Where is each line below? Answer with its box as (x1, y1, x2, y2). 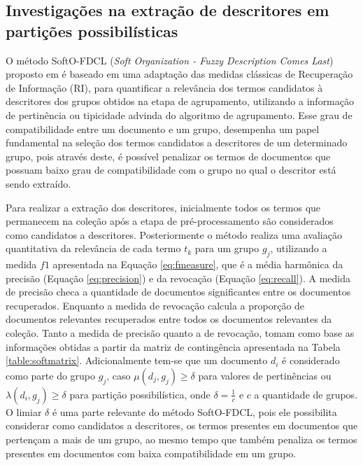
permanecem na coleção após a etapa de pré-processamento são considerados (6, 214, 334, 228)
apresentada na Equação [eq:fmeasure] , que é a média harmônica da (52, 257, 343, 272)
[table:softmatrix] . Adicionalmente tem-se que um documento (6, 353, 268, 368)
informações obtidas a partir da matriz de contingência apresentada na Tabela (6, 339, 341, 354)
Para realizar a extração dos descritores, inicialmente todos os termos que (6, 200, 321, 214)
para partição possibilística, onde (69, 387, 211, 401)
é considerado (282, 353, 340, 368)
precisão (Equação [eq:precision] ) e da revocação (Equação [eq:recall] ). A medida (6, 270, 351, 285)
